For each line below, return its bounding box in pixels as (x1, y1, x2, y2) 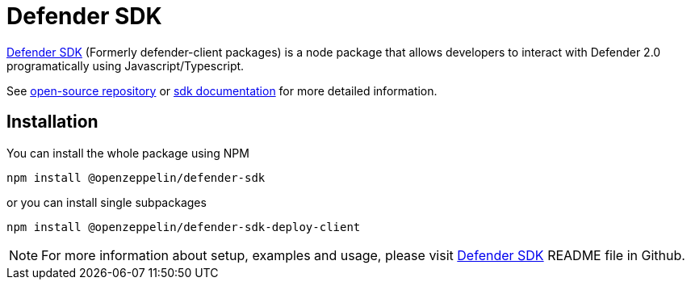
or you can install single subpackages (6, 195, 207, 209)
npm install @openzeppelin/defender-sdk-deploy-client (6, 220, 361, 233)
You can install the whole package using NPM (6, 145, 249, 160)
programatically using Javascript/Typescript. (6, 58, 245, 73)
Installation (6, 111, 98, 132)
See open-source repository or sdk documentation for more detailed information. (6, 83, 438, 98)
